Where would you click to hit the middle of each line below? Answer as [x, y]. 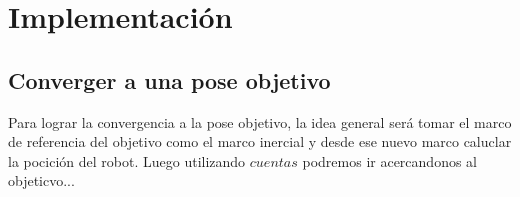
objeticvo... [41, 180]
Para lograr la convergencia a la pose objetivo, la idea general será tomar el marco [260, 121]
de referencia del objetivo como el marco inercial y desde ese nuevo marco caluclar [260, 141]
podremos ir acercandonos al [389, 160]
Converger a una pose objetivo [169, 79]
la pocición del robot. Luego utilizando [127, 160]
